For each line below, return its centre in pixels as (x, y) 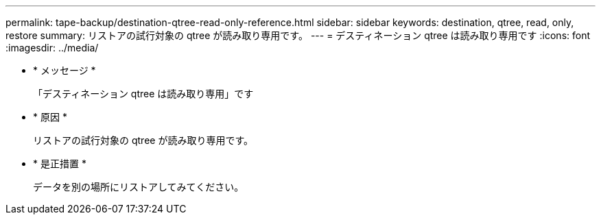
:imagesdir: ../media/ (52, 48)
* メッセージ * (64, 70)
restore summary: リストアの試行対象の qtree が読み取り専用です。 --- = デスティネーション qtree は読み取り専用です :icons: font (298, 35)
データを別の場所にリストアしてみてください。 (139, 187)
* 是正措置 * (60, 163)
